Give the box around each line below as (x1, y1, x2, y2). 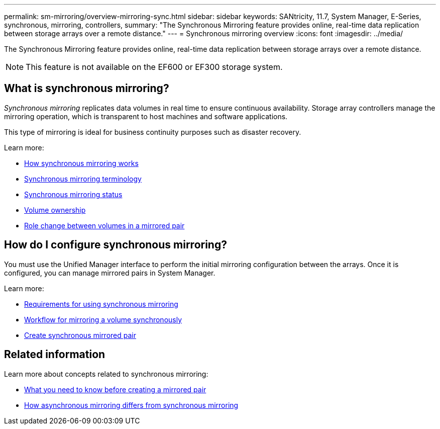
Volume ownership (24, 205, 86, 214)
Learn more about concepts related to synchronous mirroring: (4, 369, 208, 378)
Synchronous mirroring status (24, 190, 123, 199)
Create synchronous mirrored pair (24, 330, 136, 339)
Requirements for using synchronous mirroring (24, 299, 178, 308)
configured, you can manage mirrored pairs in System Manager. (4, 268, 215, 277)
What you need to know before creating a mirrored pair (24, 385, 206, 394)
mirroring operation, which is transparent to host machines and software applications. (4, 112, 288, 121)
